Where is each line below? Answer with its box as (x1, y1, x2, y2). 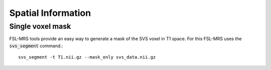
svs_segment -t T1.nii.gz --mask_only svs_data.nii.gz (18, 55, 156, 60)
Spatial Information (9, 7, 91, 18)
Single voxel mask (9, 22, 71, 31)
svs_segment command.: (9, 43, 63, 49)
